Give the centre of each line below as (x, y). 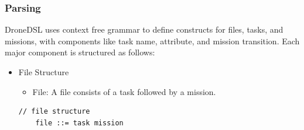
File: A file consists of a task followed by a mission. (124, 91)
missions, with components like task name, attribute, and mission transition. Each (152, 41)
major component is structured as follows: (80, 52)
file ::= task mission (79, 123)
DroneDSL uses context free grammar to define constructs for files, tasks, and (144, 29)
